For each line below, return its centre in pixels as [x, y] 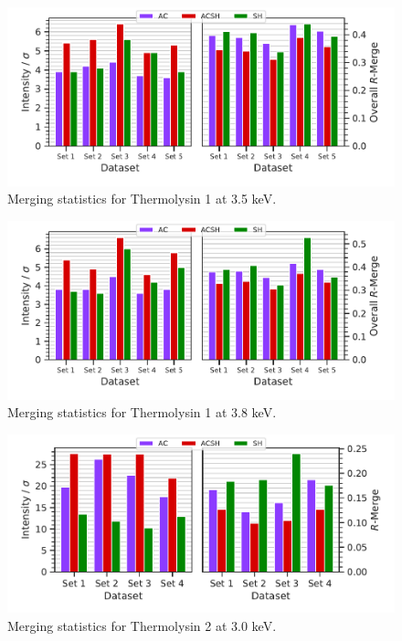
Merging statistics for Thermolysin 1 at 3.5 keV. [142, 199]
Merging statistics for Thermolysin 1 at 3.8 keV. [142, 412]
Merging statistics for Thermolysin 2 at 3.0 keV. [142, 626]
